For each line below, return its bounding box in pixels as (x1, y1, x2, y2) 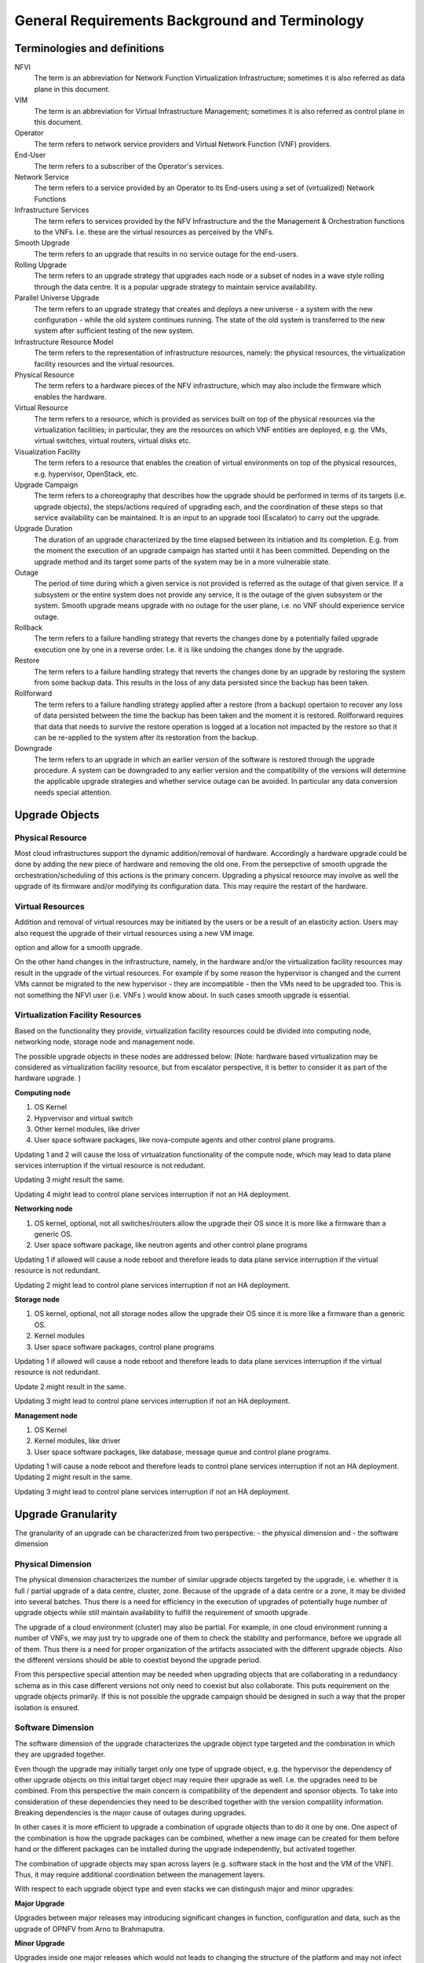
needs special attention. (34, 788, 112, 797)
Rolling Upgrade (14, 260, 67, 270)
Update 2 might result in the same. (14, 1382, 126, 1391)
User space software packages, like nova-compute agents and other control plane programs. (34, 1135, 336, 1145)
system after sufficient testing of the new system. (34, 326, 195, 335)
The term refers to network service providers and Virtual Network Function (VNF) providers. (34, 139, 332, 148)
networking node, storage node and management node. (14, 1037, 196, 1047)
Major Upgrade (14, 1899, 65, 1908)
